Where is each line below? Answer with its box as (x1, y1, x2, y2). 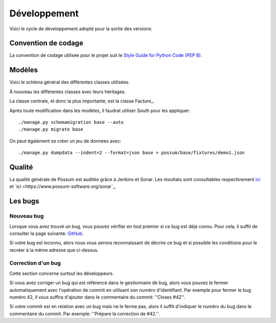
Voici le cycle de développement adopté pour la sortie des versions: (9, 26, 153, 32)
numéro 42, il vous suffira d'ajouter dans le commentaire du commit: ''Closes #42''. (9, 294, 186, 300)
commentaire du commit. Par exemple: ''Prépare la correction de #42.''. (9, 310, 160, 317)
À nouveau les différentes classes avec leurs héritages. (9, 89, 126, 95)
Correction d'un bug (9, 260, 61, 267)
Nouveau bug (9, 212, 44, 220)
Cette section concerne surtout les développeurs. (9, 270, 114, 276)
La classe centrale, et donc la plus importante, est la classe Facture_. (9, 98, 155, 104)
